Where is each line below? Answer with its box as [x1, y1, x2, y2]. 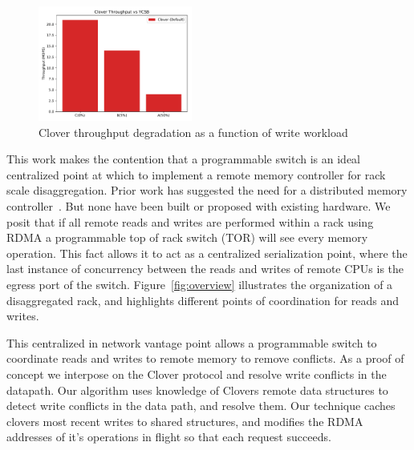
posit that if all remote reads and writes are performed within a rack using [6, 213, 374, 230]
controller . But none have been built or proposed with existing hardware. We [6, 198, 391, 215]
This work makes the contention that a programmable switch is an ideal [6, 151, 360, 167]
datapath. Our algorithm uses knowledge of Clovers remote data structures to [6, 381, 388, 398]
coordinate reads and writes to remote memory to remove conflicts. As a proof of [6, 350, 404, 367]
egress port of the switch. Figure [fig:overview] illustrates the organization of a [6, 276, 393, 293]
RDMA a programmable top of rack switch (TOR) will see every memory [6, 229, 368, 246]
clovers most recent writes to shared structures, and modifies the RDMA [6, 412, 363, 429]
